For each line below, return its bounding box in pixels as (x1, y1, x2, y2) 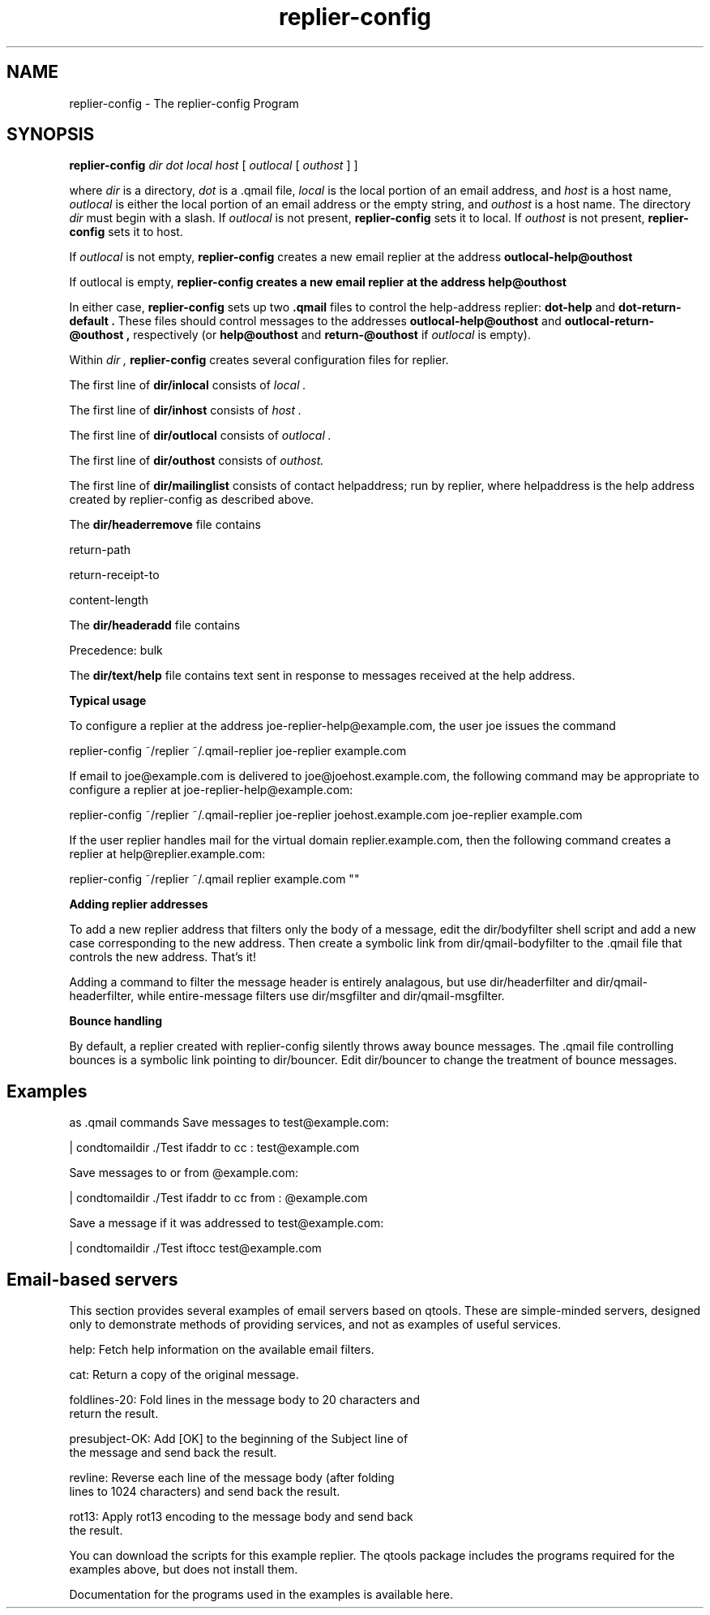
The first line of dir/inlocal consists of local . (69, 378, 306, 393)
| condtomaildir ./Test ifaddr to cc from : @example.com (69, 1191, 368, 1205)
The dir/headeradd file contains (69, 618, 241, 633)
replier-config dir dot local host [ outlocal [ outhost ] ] (69, 158, 358, 173)
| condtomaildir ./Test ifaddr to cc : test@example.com (69, 1140, 360, 1155)
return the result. (69, 1407, 159, 1421)
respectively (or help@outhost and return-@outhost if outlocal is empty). (133, 328, 531, 342)
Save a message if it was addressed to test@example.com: (69, 1216, 384, 1231)
